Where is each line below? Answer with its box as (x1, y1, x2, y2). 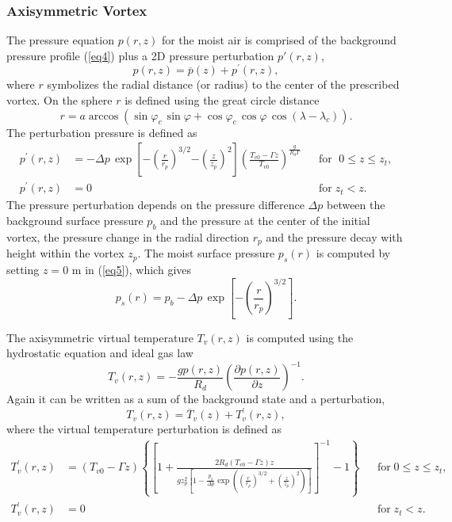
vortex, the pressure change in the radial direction (6, 228, 250, 245)
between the (326, 196, 385, 213)
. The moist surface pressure (137, 245, 275, 261)
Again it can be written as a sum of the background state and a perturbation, (6, 391, 385, 407)
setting (6, 261, 40, 278)
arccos (88, 110, 119, 122)
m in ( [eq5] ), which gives (71, 261, 192, 278)
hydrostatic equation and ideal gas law (6, 345, 193, 361)
